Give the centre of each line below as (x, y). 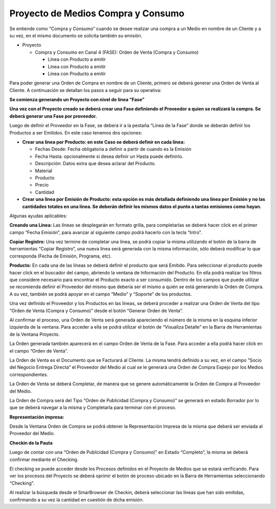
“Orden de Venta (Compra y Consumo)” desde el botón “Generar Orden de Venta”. (96, 310)
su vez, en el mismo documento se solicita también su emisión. (76, 35)
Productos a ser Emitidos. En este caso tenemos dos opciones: (76, 132)
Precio (42, 185)
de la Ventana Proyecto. (34, 334)
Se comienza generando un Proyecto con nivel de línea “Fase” (77, 100)
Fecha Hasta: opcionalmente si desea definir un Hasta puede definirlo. (109, 156)
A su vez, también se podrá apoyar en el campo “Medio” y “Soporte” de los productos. (101, 294)
